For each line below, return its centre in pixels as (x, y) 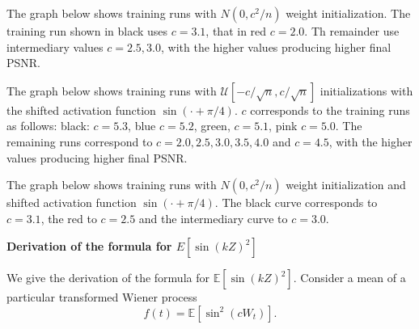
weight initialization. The (348, 13)
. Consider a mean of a (349, 278)
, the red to (69, 218)
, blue (142, 126)
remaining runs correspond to (80, 141)
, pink (283, 126)
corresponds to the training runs (330, 110)
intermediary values (55, 46)
